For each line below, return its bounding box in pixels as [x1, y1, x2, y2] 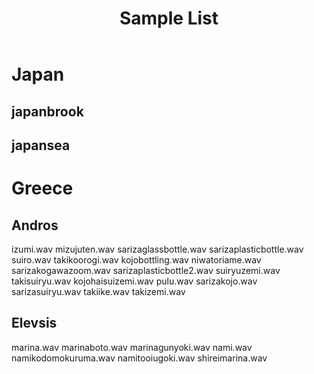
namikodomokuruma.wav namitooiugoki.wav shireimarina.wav [11, 352, 268, 364]
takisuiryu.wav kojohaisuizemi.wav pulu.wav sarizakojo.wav [11, 275, 258, 287]
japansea [11, 137, 71, 154]
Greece [11, 177, 74, 200]
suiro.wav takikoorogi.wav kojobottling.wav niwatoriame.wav [11, 253, 262, 266]
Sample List [119, 7, 219, 30]
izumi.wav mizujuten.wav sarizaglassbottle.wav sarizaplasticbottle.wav [11, 243, 304, 255]
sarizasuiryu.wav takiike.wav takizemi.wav [11, 285, 186, 297]
